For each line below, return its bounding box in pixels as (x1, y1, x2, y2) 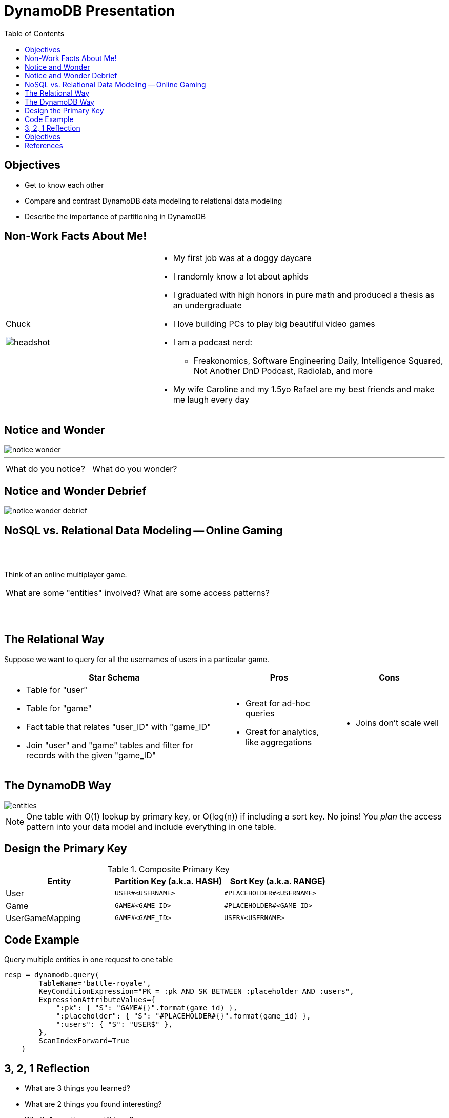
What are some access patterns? (142, 587, 270, 598)
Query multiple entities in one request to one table (4, 955, 173, 964)
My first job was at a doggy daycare (173, 253, 312, 264)
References (25, 141, 63, 150)
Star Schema (89, 672, 140, 683)
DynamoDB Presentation (4, 2, 175, 19)
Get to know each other (25, 180, 104, 189)
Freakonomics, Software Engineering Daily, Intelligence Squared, (193, 355, 443, 366)
